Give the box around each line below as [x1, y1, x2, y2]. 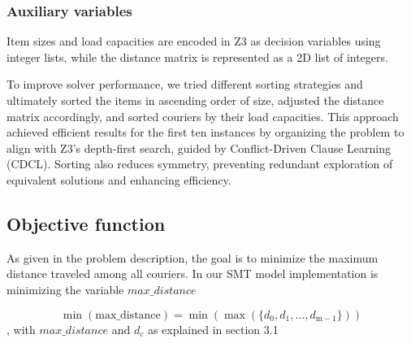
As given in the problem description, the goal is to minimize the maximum [6, 249, 379, 266]
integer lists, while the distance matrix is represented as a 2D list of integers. [6, 48, 388, 65]
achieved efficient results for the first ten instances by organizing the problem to [6, 124, 405, 141]
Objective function [6, 211, 166, 236]
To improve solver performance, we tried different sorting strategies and [6, 76, 363, 93]
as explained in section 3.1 [147, 320, 279, 337]
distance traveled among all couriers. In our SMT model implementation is [6, 265, 379, 282]
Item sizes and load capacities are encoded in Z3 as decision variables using [6, 33, 381, 50]
